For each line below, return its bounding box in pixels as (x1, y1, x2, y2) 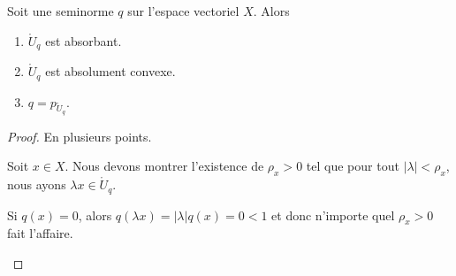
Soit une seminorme (7, 2, 114, 19)
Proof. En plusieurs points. (7, 126, 152, 145)
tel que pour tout (306, 157, 399, 175)
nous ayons (7, 175, 66, 194)
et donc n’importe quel (271, 205, 395, 224)
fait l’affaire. (7, 224, 73, 242)
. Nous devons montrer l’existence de (65, 157, 264, 175)
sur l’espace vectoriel (127, 2, 239, 19)
